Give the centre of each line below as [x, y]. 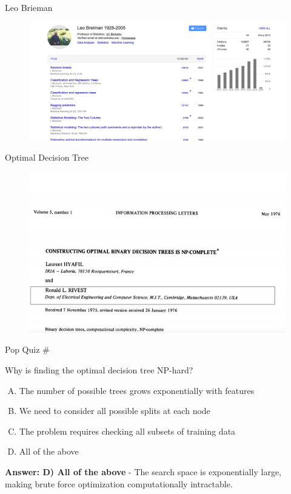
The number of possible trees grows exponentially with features [137, 390]
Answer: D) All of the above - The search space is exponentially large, [143, 471]
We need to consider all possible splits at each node [115, 411]
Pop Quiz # [27, 349]
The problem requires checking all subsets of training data [127, 431]
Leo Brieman [29, 7]
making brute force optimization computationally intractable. [119, 483]
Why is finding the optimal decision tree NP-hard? [99, 369]
